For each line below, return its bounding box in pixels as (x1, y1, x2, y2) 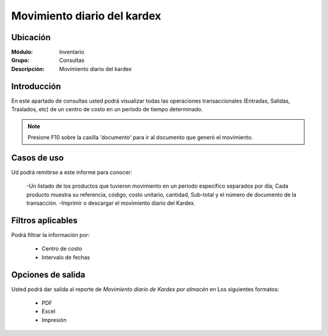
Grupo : (11, 57, 30, 64)
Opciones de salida (11, 269, 86, 279)
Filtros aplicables (11, 215, 78, 225)
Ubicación (11, 32, 51, 43)
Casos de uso (11, 153, 64, 163)
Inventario (59, 49, 84, 56)
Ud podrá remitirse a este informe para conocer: (11, 168, 132, 176)
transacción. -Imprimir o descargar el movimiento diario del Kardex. (26, 199, 196, 207)
